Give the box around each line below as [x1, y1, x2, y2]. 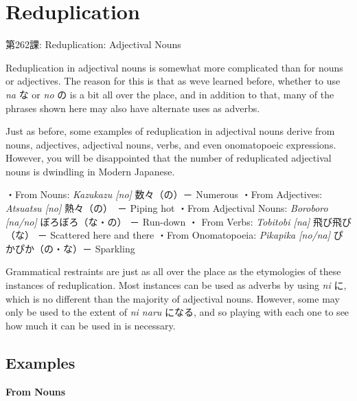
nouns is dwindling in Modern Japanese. [5, 164, 175, 178]
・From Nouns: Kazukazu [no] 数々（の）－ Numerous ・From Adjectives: [5, 187, 323, 202]
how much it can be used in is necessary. [5, 318, 176, 332]
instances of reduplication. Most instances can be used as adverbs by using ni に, [5, 278, 347, 292]
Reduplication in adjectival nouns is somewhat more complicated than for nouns [5, 60, 343, 74]
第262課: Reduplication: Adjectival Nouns [5, 37, 181, 52]
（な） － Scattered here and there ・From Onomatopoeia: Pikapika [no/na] [5, 228, 331, 242]
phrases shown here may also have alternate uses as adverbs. [5, 100, 260, 115]
